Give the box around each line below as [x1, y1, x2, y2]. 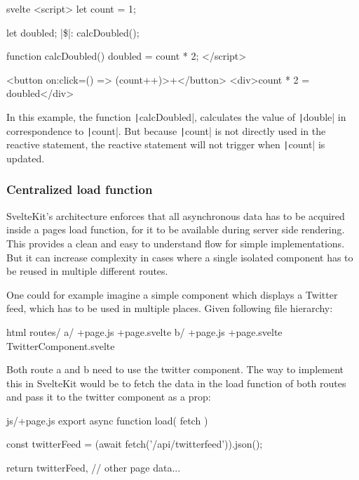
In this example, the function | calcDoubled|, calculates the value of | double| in [6, 109, 346, 124]
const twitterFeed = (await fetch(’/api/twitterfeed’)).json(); [6, 436, 263, 451]
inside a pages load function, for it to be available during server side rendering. [6, 222, 345, 237]
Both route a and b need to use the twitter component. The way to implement [6, 362, 344, 377]
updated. [6, 150, 45, 165]
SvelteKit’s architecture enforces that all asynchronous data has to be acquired [6, 208, 345, 223]
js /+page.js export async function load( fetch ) [6, 413, 208, 427]
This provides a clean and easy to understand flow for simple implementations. [6, 235, 345, 250]
